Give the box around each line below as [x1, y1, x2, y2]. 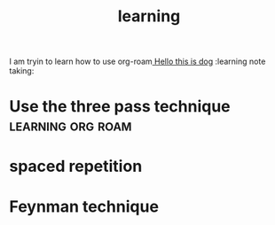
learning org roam [9, 115, 132, 136]
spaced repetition [9, 156, 143, 176]
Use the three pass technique [9, 97, 231, 117]
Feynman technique [9, 197, 160, 216]
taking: [9, 66, 35, 76]
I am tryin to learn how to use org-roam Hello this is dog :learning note [9, 56, 266, 67]
